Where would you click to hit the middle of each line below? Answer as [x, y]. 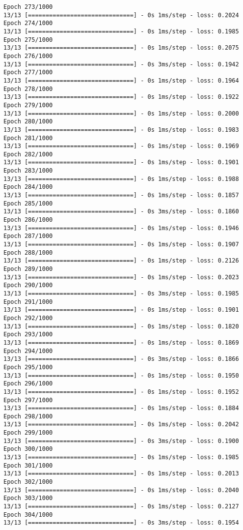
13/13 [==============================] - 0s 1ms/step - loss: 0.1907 [121, 245]
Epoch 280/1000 [28, 122]
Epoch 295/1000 [28, 367]
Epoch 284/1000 [28, 187]
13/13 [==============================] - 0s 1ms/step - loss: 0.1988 [121, 179]
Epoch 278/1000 [28, 89]
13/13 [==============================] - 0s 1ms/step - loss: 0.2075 [121, 48]
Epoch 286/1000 [28, 220]
